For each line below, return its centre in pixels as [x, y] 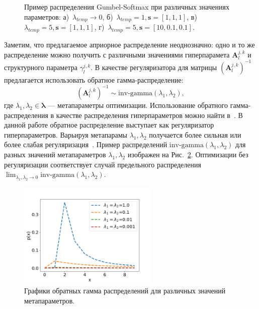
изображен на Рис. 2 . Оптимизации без [188, 154]
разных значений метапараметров [55, 154]
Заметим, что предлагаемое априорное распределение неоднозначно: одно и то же [129, 45]
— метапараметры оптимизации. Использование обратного [138, 105]
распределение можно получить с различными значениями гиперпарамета [117, 54]
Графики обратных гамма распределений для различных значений [125, 290]
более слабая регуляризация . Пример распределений [86, 144]
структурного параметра [41, 67]
